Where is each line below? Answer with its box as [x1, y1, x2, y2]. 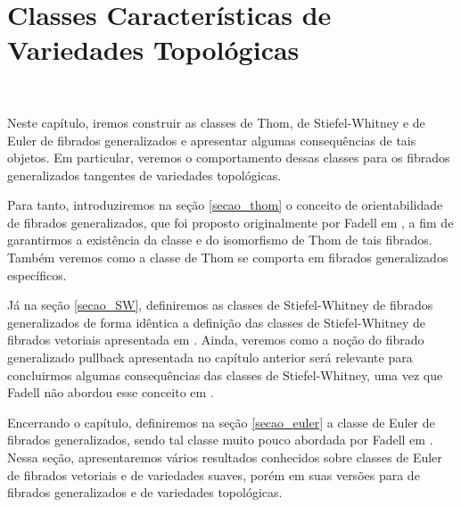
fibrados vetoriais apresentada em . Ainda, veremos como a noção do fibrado [7, 330, 424, 349]
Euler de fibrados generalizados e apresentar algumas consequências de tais [7, 130, 416, 149]
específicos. [7, 265, 67, 284]
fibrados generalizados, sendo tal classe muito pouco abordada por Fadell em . [7, 430, 433, 449]
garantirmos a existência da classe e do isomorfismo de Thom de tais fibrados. [7, 230, 432, 249]
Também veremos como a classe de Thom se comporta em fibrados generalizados [7, 248, 449, 267]
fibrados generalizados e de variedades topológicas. [7, 483, 283, 502]
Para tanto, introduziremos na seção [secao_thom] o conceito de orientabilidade [7, 195, 443, 214]
